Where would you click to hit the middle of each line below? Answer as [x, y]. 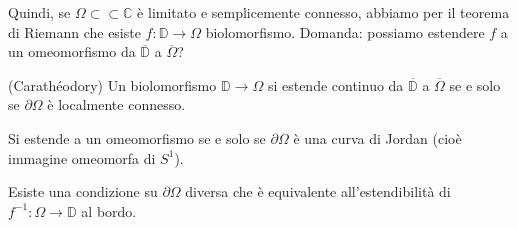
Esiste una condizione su [83, 191]
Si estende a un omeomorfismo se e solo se [137, 137]
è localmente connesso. [116, 104]
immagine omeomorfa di [82, 157]
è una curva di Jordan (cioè [377, 137]
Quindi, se [39, 12]
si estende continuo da [335, 84]
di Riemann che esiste [74, 31]
